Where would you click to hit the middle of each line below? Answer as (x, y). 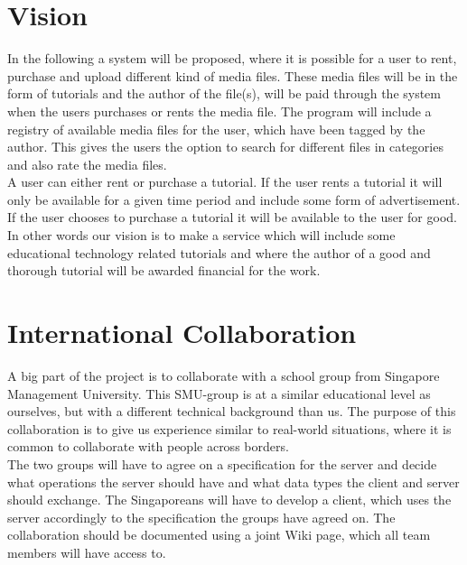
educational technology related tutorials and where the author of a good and (219, 252)
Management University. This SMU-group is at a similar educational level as (219, 393)
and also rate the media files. (87, 164)
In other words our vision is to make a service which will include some (201, 235)
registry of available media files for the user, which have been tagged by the (216, 129)
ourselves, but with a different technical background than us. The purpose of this (232, 411)
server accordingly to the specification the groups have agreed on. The (201, 517)
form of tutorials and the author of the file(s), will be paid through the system (224, 93)
